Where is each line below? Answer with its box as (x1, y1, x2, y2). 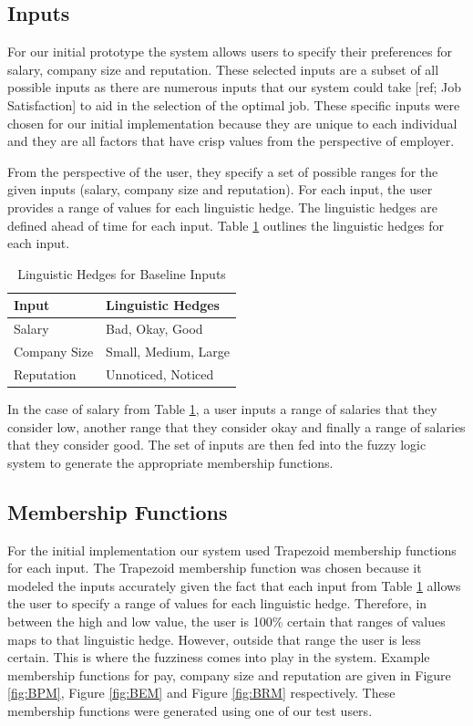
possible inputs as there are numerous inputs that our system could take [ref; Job (7, 78, 462, 97)
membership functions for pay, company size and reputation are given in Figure (7, 665, 451, 684)
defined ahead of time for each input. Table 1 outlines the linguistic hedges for (7, 215, 445, 234)
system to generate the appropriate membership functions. (7, 452, 334, 472)
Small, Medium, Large (106, 342, 231, 361)
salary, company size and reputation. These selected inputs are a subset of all (7, 59, 439, 78)
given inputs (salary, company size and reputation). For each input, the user (7, 180, 433, 199)
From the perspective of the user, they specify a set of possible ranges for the (7, 161, 438, 181)
